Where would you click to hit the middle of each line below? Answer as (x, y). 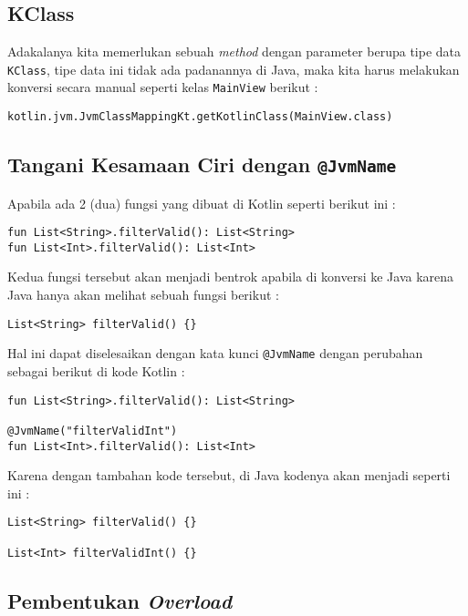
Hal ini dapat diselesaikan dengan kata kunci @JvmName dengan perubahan (215, 353)
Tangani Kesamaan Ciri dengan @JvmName (202, 164)
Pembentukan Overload (120, 600)
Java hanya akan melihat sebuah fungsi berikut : (143, 295)
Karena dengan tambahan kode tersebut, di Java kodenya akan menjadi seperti (229, 475)
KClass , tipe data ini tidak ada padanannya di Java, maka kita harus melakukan (234, 69)
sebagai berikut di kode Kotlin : (96, 370)
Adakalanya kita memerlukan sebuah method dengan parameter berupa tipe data (234, 51)
